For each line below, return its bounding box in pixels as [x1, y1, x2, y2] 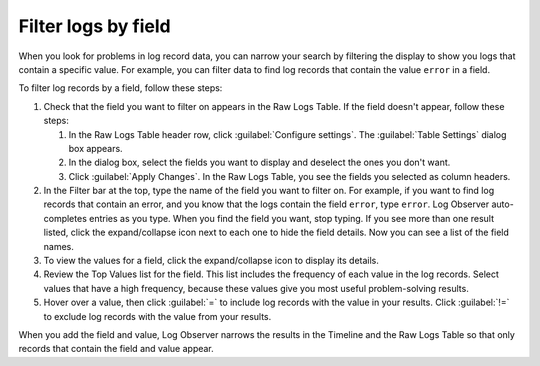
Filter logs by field [18, 15, 171, 37]
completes [43, 212, 87, 224]
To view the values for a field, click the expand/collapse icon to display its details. [43, 255, 380, 267]
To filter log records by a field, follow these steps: [18, 82, 223, 94]
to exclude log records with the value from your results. [43, 310, 272, 322]
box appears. [68, 142, 124, 154]
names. [43, 240, 74, 252]
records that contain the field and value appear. [18, 343, 214, 355]
